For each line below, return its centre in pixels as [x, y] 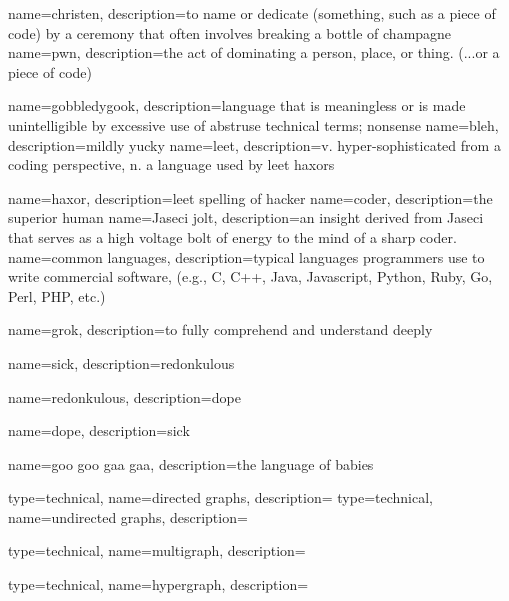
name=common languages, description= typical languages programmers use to [246, 256]
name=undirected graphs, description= [128, 516]
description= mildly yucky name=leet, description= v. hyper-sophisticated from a [254, 144]
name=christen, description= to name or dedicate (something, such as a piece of [252, 13]
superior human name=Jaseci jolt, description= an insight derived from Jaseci [246, 217]
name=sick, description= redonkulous [121, 362]
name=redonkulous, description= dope [124, 396]
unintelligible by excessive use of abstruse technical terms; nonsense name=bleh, [253, 124]
